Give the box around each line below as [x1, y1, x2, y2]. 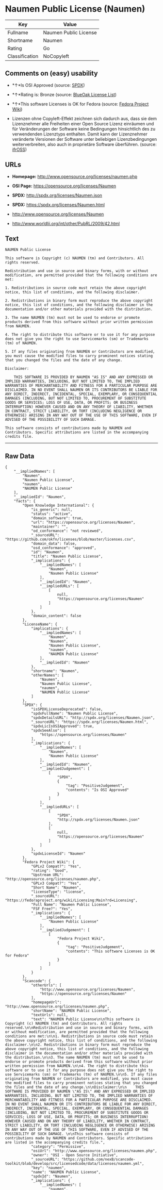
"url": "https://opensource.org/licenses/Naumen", [31, 520, 136, 525]
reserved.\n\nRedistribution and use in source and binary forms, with [5, 1025, 153, 1030]
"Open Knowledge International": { [22, 503, 95, 508]
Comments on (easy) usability [5, 69, 98, 78]
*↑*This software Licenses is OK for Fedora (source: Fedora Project [12, 101, 149, 107]
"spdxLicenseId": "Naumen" [31, 851, 86, 856]
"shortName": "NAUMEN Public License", [31, 1008, 112, 1013]
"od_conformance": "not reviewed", [31, 529, 103, 533]
